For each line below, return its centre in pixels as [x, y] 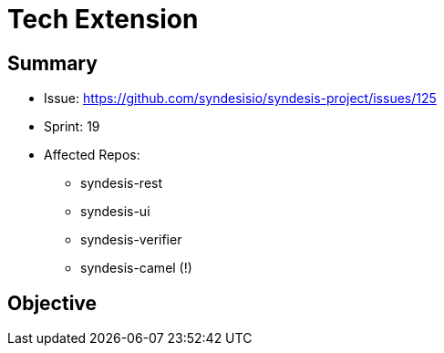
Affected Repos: [92, 155]
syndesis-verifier [131, 240]
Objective [52, 303]
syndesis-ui [115, 212]
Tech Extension [103, 19]
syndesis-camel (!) [136, 268]
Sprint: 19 [72, 127]
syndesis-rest [122, 183]
